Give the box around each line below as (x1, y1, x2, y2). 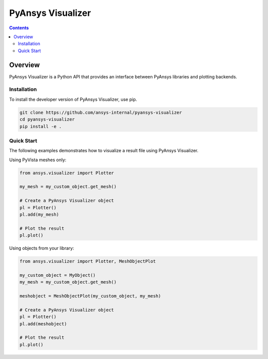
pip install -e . (19, 123, 62, 129)
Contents (9, 25, 29, 31)
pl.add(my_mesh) (19, 211, 60, 217)
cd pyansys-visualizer (19, 117, 75, 122)
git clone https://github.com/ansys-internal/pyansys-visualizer (19, 110, 182, 115)
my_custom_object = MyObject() (19, 272, 96, 278)
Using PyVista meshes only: (9, 157, 67, 163)
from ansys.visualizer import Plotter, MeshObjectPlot (19, 258, 156, 264)
